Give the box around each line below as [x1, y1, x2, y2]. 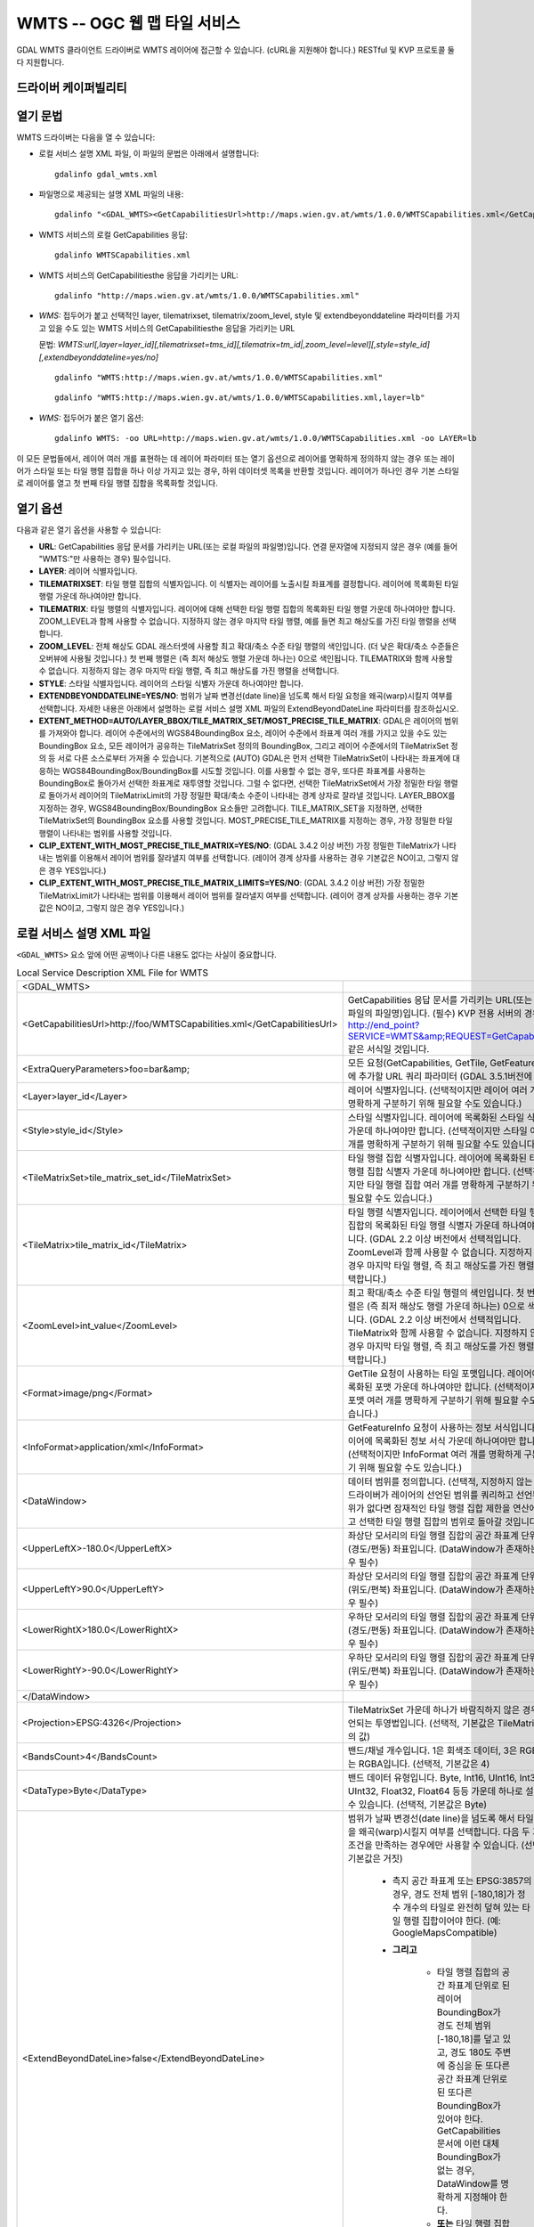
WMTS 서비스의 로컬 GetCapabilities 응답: [38, 229, 189, 240]
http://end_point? [347, 1018, 420, 1031]
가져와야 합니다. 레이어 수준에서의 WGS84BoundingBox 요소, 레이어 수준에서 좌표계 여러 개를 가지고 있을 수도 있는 [47, 728, 448, 738]
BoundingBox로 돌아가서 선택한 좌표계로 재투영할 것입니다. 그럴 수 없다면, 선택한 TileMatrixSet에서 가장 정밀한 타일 [38, 778, 442, 788]
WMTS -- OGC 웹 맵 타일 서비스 [16, 13, 240, 33]
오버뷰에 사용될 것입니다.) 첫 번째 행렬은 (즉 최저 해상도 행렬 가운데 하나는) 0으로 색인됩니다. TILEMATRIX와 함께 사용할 [38, 653, 453, 664]
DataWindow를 [436, 2177, 498, 2190]
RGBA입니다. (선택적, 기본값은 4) [358, 1758, 490, 1770]
